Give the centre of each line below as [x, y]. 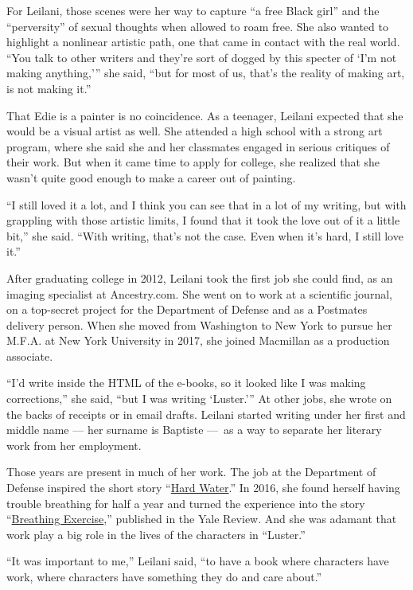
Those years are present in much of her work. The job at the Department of [191, 472]
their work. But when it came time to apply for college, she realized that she [193, 162]
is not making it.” [49, 88]
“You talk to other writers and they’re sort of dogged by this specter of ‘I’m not [202, 57]
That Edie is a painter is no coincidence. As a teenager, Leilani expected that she [205, 115]
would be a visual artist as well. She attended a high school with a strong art [195, 131]
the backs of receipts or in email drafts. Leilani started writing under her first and [206, 414]
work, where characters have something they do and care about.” [164, 576]
